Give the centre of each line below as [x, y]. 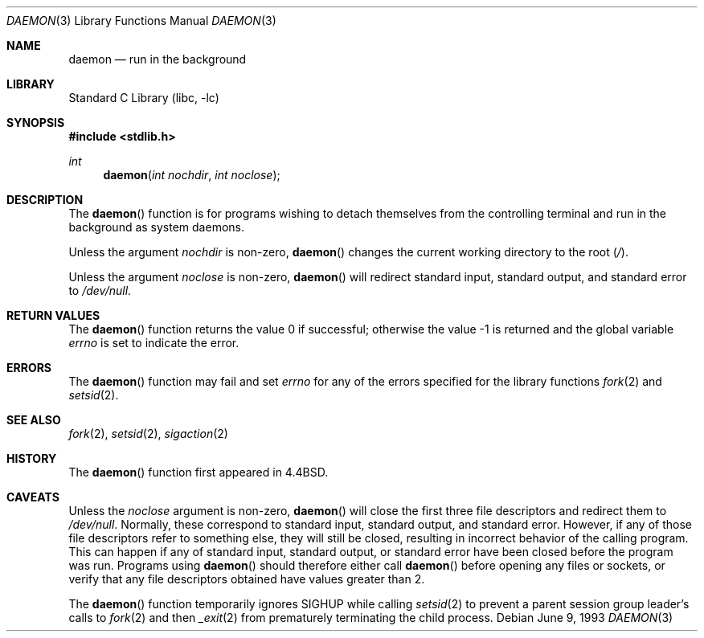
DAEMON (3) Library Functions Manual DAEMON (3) [141, 20]
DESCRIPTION [45, 200]
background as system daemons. [156, 227]
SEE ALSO [34, 420]
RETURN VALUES [53, 315]
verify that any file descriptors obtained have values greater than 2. [247, 579]
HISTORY [32, 458]
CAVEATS [33, 497]
